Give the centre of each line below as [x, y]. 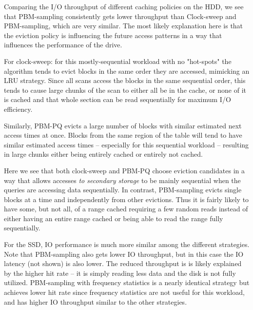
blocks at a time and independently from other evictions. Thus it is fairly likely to [126, 199]
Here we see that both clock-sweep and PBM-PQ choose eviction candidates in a [124, 170]
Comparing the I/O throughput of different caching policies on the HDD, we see [124, 6]
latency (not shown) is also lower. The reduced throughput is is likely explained [123, 263]
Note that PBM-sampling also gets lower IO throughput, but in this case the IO [124, 254]
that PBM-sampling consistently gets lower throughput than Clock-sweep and [120, 16]
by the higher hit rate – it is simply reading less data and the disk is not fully [120, 273]
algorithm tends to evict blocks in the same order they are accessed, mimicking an [127, 71]
